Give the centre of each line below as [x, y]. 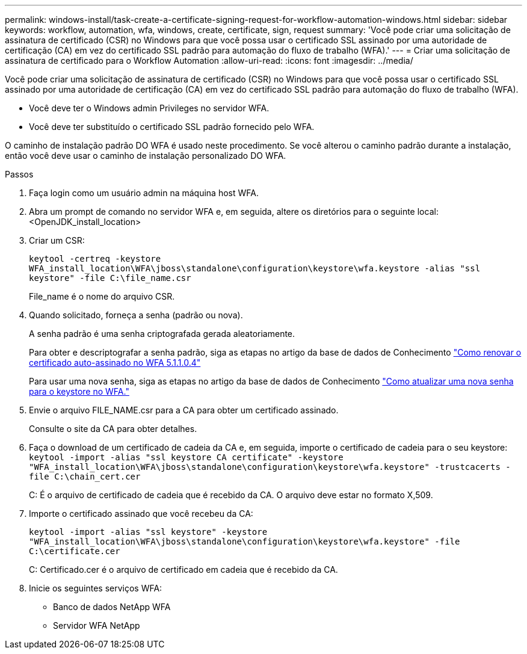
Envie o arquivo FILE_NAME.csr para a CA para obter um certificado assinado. [184, 410]
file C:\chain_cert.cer [85, 477]
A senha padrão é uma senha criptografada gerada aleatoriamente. [162, 334]
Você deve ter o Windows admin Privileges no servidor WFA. [149, 108]
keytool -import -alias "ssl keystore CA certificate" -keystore [186, 457]
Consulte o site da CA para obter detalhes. [113, 429]
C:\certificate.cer [75, 551]
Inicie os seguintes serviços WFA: [96, 588]
